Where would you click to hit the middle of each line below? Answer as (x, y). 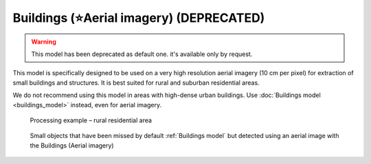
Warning (44, 42)
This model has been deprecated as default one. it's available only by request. (142, 54)
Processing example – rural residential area (91, 120)
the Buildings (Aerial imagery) (72, 145)
